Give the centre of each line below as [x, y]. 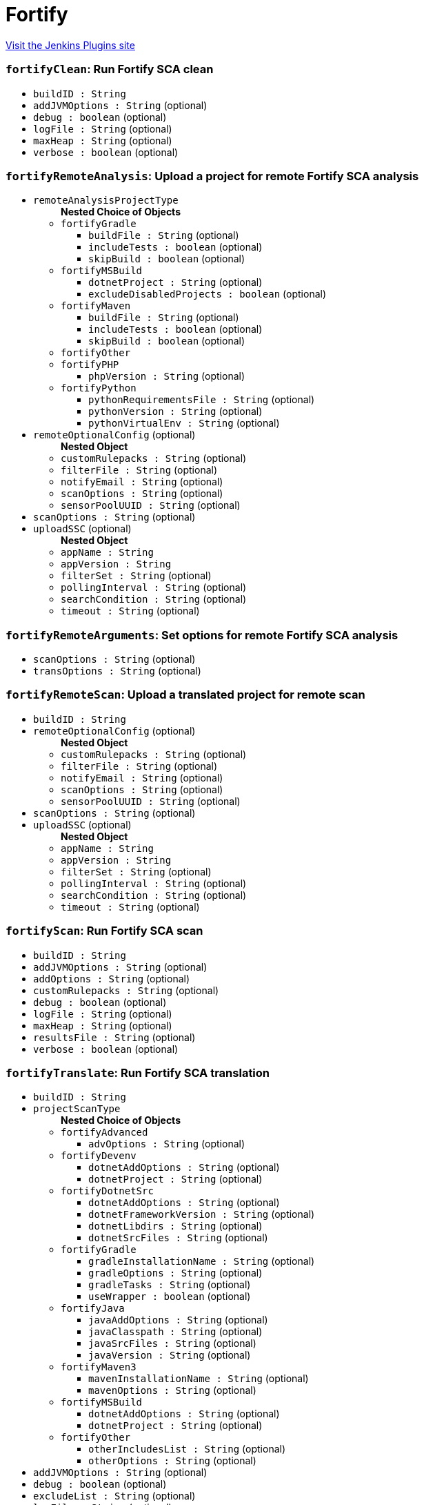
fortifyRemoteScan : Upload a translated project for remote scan [185, 695]
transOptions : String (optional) [117, 671]
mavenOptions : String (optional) [172, 1390]
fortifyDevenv [99, 1156]
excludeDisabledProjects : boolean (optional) [208, 294]
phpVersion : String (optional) [167, 376]
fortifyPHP [90, 365]
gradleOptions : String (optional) [175, 1273]
